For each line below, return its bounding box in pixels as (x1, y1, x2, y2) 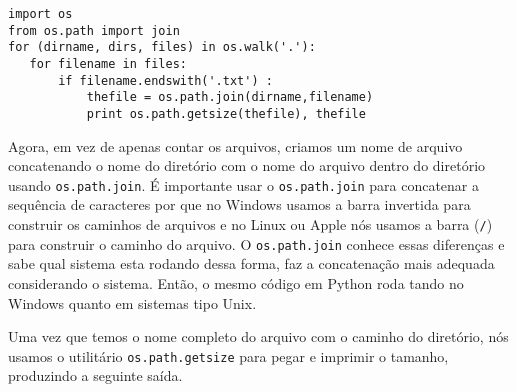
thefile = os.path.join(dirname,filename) (86, 90, 374, 105)
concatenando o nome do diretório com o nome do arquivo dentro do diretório (8, 155, 486, 176)
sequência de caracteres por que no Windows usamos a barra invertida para (8, 194, 471, 215)
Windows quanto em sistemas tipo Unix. (8, 292, 257, 313)
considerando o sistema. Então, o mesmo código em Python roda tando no (8, 272, 464, 293)
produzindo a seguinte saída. (8, 365, 183, 386)
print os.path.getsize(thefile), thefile (86, 106, 366, 121)
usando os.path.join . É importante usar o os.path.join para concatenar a (8, 174, 480, 195)
